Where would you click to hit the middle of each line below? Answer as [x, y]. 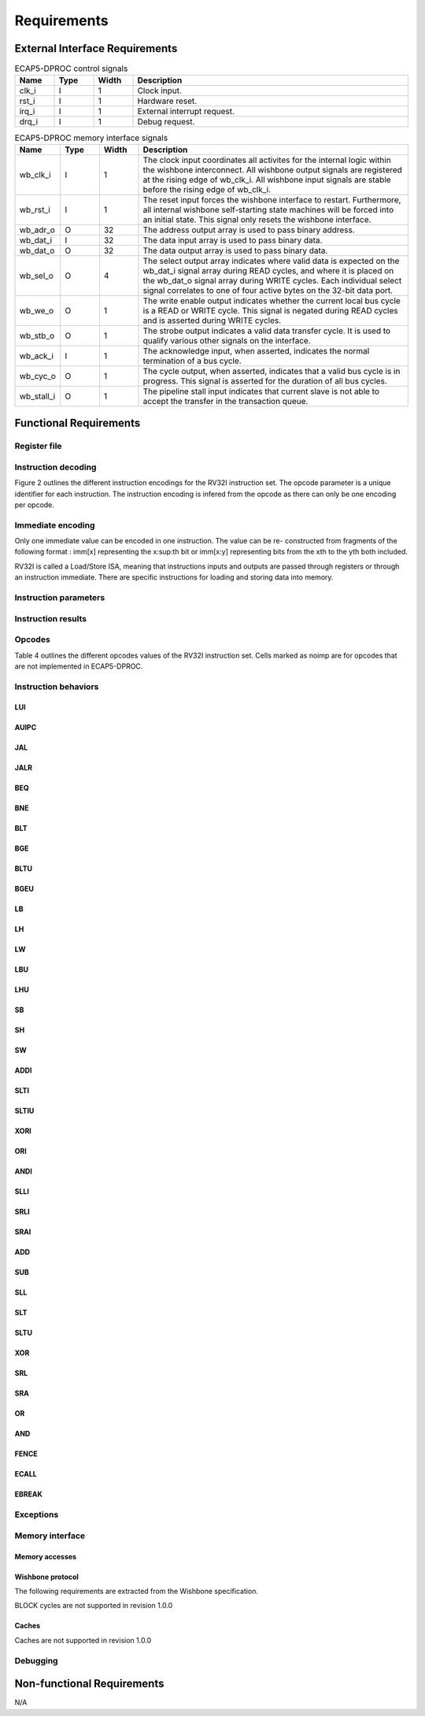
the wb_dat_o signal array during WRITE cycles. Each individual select [272, 280]
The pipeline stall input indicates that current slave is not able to [261, 391]
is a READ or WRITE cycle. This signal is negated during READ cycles [270, 310]
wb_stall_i [37, 396]
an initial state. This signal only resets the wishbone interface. [257, 219]
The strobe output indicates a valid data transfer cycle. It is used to [267, 331]
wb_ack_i [37, 356]
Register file [38, 447]
